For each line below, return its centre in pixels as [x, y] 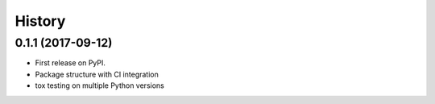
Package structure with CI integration [97, 74]
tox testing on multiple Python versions [99, 85]
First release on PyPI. [70, 63]
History [40, 21]
